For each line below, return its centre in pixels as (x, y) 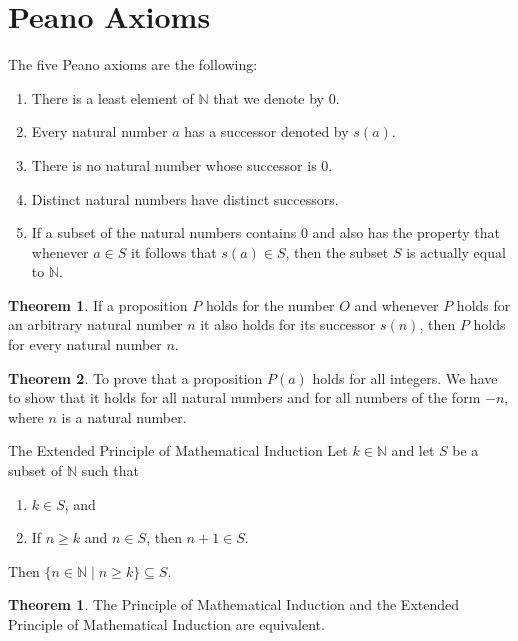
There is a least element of (112, 97)
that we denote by (268, 97)
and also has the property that (406, 232)
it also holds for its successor (288, 324)
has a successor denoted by (266, 131)
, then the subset (337, 251)
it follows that (174, 251)
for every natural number (85, 344)
